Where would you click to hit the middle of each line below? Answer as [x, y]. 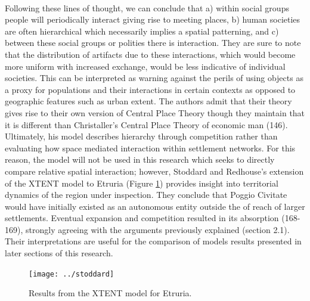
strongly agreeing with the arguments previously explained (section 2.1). [157, 229]
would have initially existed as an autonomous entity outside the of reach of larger [155, 206]
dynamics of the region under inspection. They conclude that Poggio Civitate [146, 195]
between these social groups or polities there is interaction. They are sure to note [153, 43]
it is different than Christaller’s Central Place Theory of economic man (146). [146, 124]
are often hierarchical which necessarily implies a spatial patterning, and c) [142, 31]
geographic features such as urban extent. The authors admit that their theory [148, 101]
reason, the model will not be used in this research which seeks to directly [140, 159]
